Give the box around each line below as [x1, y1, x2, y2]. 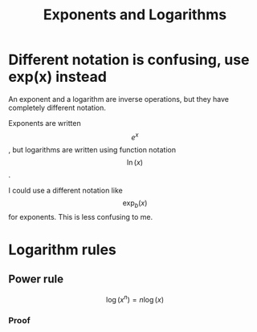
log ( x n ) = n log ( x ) [105, 294, 165, 305]
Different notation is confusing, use [8, 51, 250, 69]
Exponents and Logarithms [43, 6, 227, 24]
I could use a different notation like [8, 185, 123, 195]
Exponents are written [8, 118, 82, 128]
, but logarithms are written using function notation [8, 144, 177, 154]
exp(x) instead [8, 68, 107, 86]
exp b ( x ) [122, 198, 148, 209]
